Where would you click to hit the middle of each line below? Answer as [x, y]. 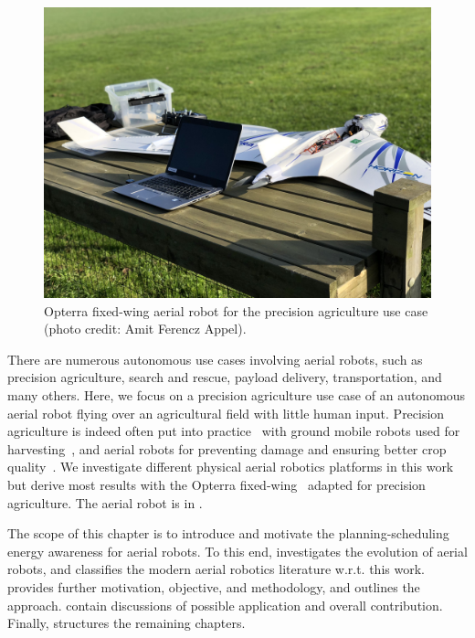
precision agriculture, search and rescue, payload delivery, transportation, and [225, 377]
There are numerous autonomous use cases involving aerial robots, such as [215, 359]
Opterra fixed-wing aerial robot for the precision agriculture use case [236, 310]
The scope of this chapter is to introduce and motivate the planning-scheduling [228, 533]
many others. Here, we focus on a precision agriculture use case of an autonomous [237, 394]
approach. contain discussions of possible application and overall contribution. [225, 605]
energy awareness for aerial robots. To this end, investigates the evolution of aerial [237, 551]
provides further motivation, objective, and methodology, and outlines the [214, 586]
